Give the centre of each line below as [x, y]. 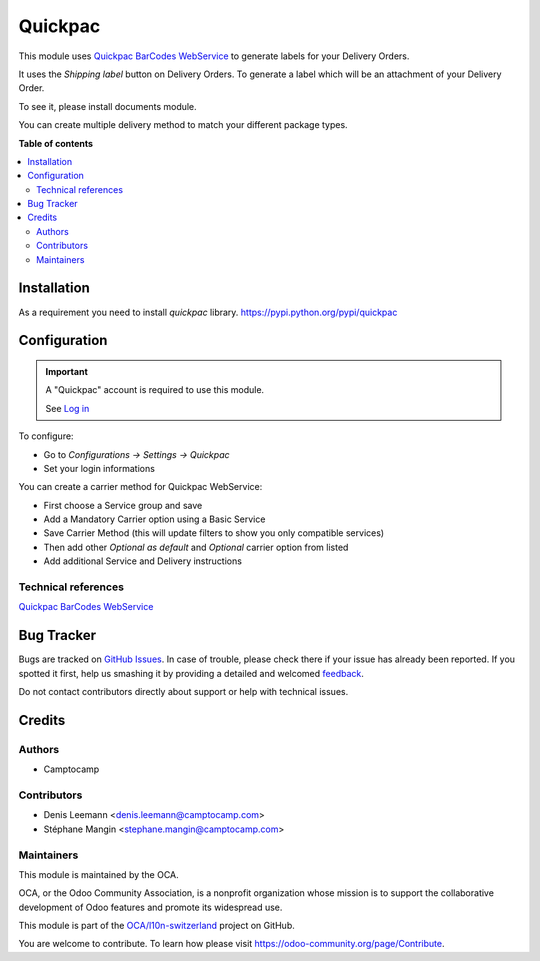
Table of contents [56, 143]
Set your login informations [99, 468]
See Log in [67, 408]
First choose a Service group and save [123, 505]
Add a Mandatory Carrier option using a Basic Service [154, 519]
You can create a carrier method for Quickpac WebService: [140, 487]
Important [67, 371]
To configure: [46, 436]
